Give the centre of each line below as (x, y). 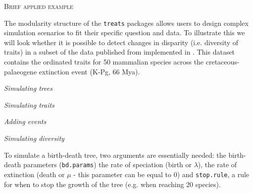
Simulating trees (28, 88)
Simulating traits (29, 104)
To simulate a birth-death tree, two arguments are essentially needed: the (115, 155)
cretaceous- (223, 62)
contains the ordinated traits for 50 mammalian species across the (104, 62)
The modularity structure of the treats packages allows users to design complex (126, 23)
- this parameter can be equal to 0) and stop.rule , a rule (161, 174)
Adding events (25, 121)
